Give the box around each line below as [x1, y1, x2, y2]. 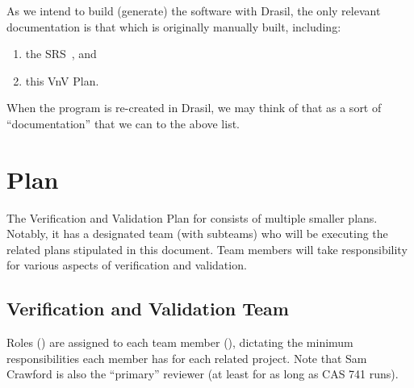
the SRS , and [25, 45, 97, 62]
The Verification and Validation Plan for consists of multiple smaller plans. [6, 209, 378, 226]
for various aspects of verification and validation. [6, 257, 247, 273]
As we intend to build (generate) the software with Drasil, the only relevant [6, 2, 381, 19]
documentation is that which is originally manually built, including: [6, 18, 341, 35]
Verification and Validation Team [6, 296, 289, 321]
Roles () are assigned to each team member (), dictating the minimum [6, 334, 353, 351]
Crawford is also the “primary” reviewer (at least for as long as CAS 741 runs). [6, 365, 399, 382]
